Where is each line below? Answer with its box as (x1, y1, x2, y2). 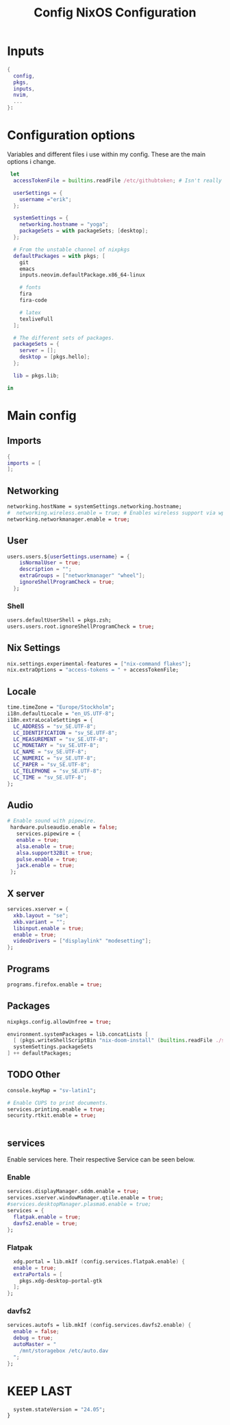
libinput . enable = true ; (13, 925, 84, 932)
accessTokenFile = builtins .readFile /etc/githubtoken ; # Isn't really (13, 177, 222, 184)
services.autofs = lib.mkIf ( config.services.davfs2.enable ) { (7, 1322, 192, 1329)
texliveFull (19, 316, 53, 322)
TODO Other (7, 1069, 60, 1081)
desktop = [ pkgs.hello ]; (19, 353, 90, 361)
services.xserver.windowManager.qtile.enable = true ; (7, 1194, 164, 1201)
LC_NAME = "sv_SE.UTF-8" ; (13, 749, 88, 755)
